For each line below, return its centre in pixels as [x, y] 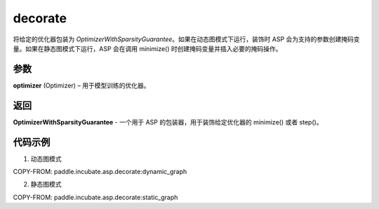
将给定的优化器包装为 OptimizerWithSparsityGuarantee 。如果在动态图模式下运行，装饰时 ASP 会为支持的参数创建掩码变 [187, 39]
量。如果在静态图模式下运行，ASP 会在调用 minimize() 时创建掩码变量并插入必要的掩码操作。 [147, 48]
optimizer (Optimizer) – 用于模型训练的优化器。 [81, 85]
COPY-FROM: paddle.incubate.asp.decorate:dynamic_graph [100, 172]
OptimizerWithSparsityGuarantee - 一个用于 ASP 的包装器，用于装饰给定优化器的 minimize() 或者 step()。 [168, 122]
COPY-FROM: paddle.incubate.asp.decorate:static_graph [95, 197]
